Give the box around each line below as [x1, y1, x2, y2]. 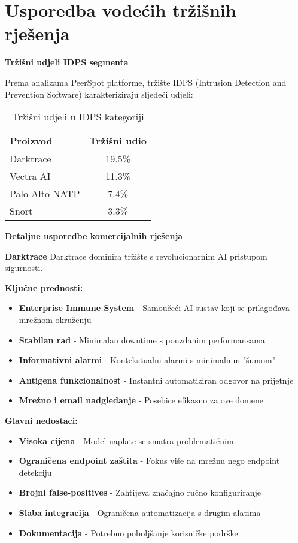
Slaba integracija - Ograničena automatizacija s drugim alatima [19, 506, 261, 518]
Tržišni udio [89, 134, 147, 148]
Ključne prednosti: [5, 281, 83, 294]
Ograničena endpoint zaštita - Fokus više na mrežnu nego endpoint [19, 454, 280, 467]
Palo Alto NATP [10, 186, 80, 201]
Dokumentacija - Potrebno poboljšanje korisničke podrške [19, 526, 238, 539]
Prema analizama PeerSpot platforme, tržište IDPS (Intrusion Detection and [5, 76, 287, 88]
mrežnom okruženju [19, 313, 92, 326]
